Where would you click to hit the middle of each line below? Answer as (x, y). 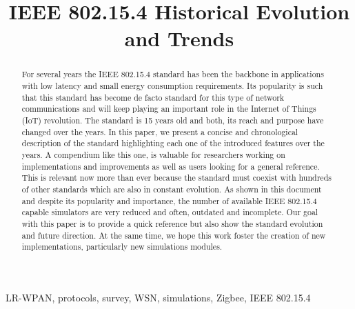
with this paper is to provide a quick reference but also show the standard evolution (172, 223)
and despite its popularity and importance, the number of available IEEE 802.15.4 (169, 200)
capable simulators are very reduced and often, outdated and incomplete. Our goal (170, 212)
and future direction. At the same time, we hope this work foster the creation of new (174, 235)
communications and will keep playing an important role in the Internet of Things (169, 109)
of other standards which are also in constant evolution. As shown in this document (172, 189)
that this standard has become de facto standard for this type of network (153, 97)
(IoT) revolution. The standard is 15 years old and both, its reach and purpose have (173, 120)
